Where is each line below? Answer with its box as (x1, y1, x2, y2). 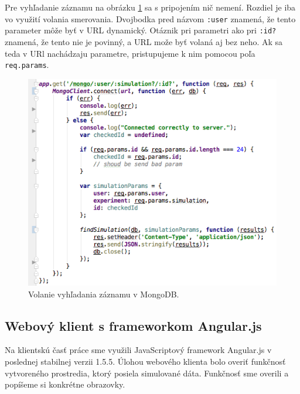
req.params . (5, 59, 49, 71)
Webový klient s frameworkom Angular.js (5, 316, 262, 334)
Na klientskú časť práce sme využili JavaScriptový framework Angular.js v (5, 344, 272, 356)
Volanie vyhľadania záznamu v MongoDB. (28, 287, 179, 300)
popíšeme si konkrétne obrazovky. (5, 378, 125, 390)
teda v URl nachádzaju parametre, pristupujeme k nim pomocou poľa (5, 47, 255, 59)
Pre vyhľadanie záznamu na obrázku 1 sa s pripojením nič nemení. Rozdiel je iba (5, 1, 296, 13)
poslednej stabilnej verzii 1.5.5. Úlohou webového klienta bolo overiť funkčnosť (5, 355, 286, 368)
